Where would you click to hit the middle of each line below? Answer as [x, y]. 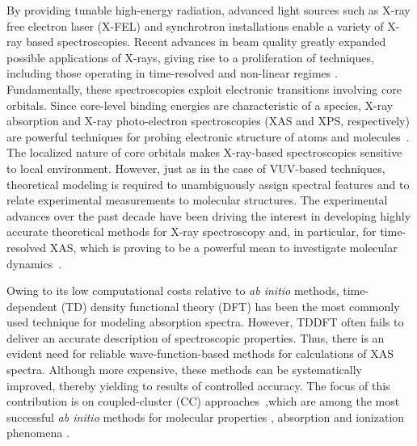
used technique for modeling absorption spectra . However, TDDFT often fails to [205, 322]
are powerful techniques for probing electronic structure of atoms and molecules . [208, 136]
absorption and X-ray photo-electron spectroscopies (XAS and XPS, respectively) [208, 121]
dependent [32, 306]
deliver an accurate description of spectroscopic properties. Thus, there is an [196, 337]
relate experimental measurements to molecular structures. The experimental [197, 200]
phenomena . [38, 433]
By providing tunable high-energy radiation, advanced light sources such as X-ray [208, 10]
